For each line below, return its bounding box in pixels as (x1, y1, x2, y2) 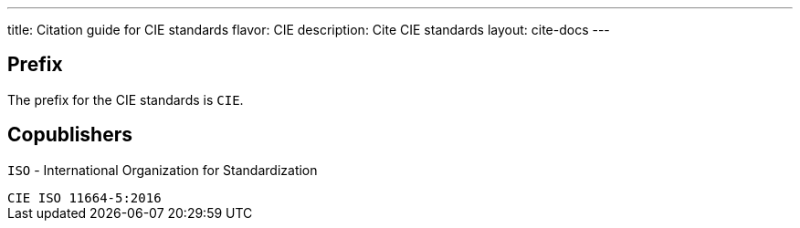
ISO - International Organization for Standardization (7, 161, 318, 178)
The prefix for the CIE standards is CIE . (7, 91, 244, 108)
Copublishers (7, 123, 133, 147)
